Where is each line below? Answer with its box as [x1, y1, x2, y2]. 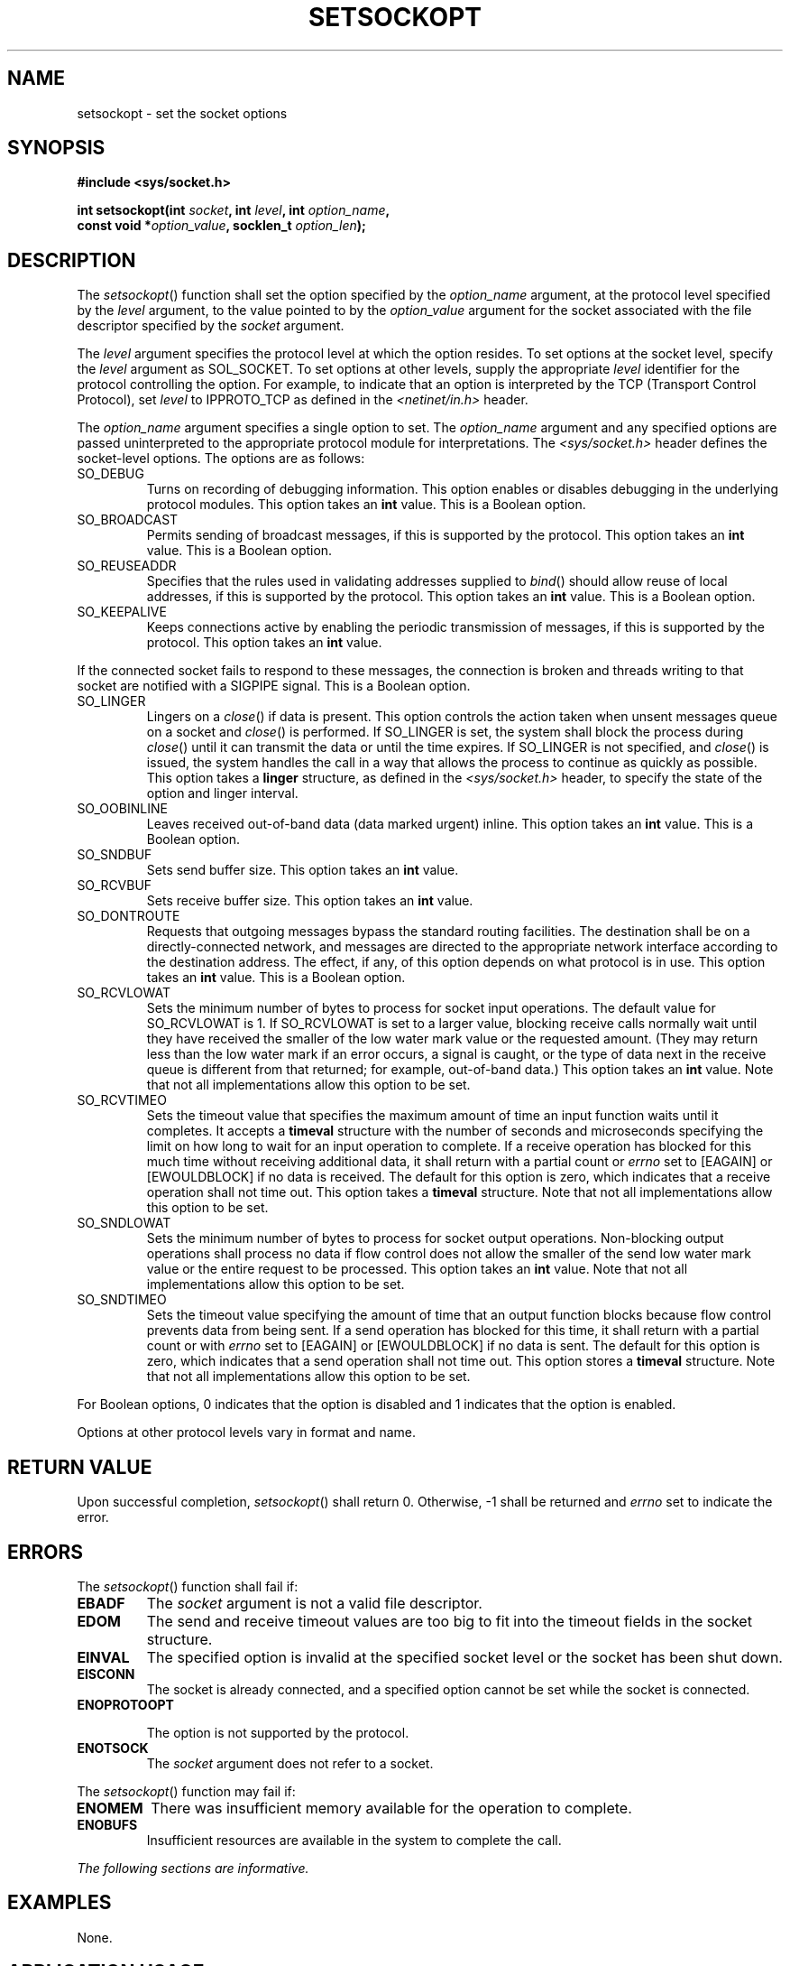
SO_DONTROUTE [77, 908, 180, 924]
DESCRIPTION [7, 248, 136, 272]
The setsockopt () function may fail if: [77, 1783, 296, 1799]
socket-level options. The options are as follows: [77, 450, 365, 467]
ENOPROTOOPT [77, 1696, 174, 1712]
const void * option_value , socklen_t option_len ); [77, 218, 366, 234]
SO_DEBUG [77, 466, 144, 482]
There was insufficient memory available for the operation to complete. [151, 1798, 632, 1817]
